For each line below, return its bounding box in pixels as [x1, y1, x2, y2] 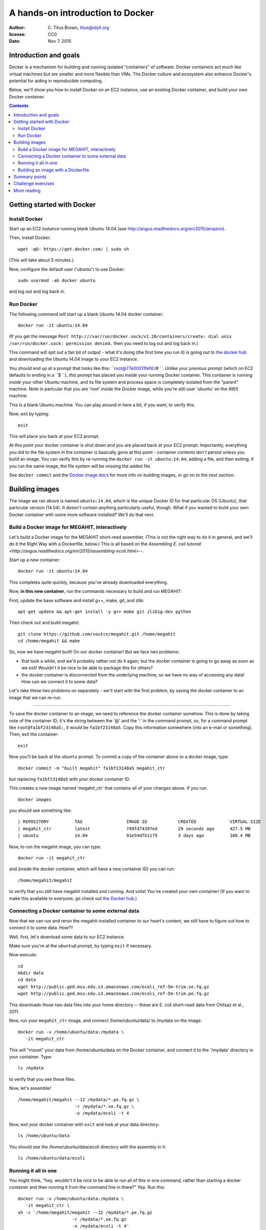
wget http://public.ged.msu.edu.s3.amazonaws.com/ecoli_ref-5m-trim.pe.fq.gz [18, 991, 210, 996]
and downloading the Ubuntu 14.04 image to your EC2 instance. [9, 356, 138, 362]
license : [9, 31, 26, 37]
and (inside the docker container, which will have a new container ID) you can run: [9, 866, 175, 872]
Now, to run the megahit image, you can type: [9, 844, 102, 850]
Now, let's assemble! [9, 1085, 51, 1091]
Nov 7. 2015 [48, 38, 71, 44]
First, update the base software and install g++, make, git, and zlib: [9, 597, 144, 603]
